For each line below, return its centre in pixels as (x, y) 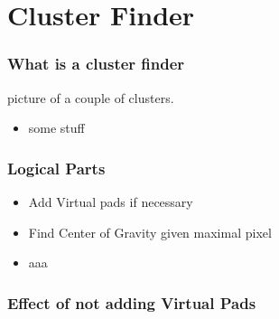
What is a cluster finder (96, 64)
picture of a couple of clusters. (91, 97)
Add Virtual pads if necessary (111, 202)
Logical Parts (56, 168)
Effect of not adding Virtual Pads (132, 302)
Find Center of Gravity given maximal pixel (150, 232)
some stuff (56, 128)
